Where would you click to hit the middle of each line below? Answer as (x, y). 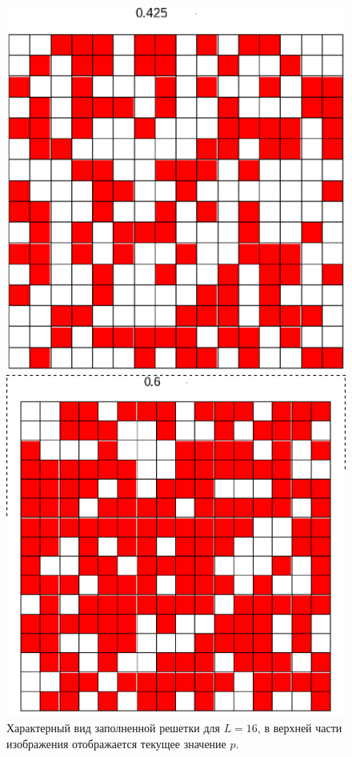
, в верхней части (300, 727)
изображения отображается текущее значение (116, 743)
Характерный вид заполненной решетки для (113, 727)
